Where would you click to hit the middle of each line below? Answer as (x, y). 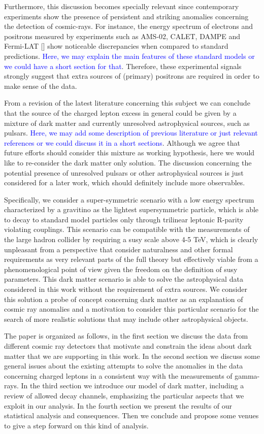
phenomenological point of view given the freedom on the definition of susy (121, 269)
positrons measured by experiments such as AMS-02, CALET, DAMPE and (122, 36)
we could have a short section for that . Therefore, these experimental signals (123, 66)
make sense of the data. (41, 86)
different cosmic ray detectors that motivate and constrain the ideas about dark (128, 346)
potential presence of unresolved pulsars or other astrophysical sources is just (124, 172)
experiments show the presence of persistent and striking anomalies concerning (126, 16)
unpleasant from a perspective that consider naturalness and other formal (119, 249)
